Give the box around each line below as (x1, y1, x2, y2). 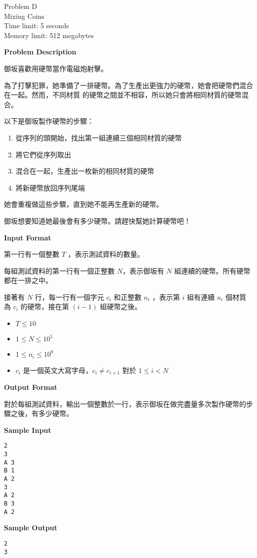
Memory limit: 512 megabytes (4, 30, 94, 40)
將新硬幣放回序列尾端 (15, 182, 85, 192)
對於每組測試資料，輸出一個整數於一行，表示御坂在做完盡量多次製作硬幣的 (4, 398, 246, 409)
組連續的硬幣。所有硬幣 (174, 265, 251, 276)
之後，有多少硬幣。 (10, 408, 73, 418)
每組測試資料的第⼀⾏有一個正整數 (4, 265, 115, 276)
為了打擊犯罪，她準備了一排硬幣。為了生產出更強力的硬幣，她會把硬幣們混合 (4, 80, 253, 90)
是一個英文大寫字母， (23, 365, 92, 375)
